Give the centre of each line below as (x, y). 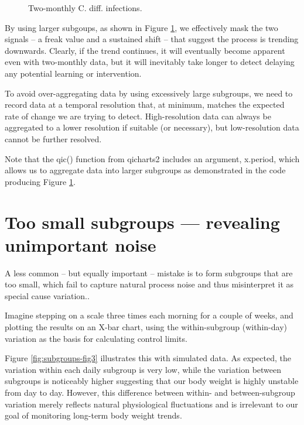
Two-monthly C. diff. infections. (85, 8)
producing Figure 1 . (40, 181)
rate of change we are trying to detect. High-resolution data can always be (138, 116)
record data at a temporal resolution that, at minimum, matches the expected (145, 104)
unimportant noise (81, 244)
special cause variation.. (47, 295)
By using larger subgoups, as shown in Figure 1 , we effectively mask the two (141, 27)
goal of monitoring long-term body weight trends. (93, 415)
